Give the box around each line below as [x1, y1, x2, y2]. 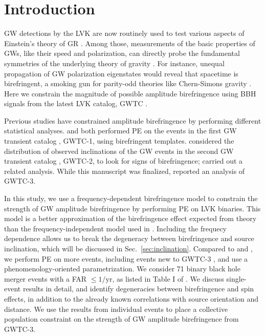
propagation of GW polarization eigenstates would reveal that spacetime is [4, 68, 238, 78]
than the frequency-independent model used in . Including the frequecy [4, 223, 227, 233]
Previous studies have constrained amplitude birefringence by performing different [4, 115, 261, 126]
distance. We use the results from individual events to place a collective [4, 303, 228, 314]
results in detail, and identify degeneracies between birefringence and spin [23, 283, 254, 294]
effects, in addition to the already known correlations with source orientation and [4, 293, 259, 304]
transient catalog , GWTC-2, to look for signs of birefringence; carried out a [4, 155, 243, 166]
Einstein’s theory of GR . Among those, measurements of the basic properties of [4, 37, 255, 48]
